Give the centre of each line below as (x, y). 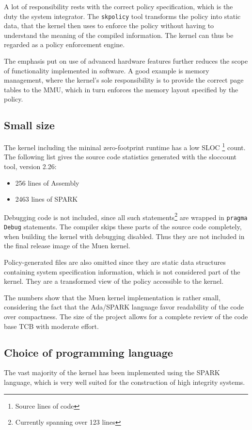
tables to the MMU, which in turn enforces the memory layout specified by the (121, 89)
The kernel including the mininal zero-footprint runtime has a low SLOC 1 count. (125, 146)
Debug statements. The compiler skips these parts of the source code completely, (123, 227)
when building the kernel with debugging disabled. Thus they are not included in (124, 236)
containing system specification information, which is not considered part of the (122, 271)
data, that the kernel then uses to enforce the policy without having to (109, 26)
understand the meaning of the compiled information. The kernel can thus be (119, 35)
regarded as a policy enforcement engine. (64, 44)
